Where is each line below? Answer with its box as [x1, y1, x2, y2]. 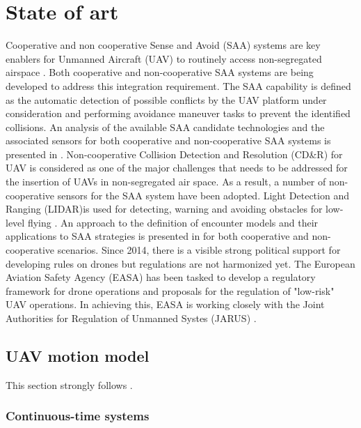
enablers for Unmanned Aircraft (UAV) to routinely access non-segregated [6, 51, 322, 66]
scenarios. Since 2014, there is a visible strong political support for [57, 243, 341, 257]
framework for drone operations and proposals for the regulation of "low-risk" [6, 283, 335, 298]
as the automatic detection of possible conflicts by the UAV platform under [6, 92, 327, 107]
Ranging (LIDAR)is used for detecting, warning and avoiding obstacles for [6, 201, 323, 216]
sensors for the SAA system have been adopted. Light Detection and [57, 188, 349, 202]
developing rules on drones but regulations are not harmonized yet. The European [6, 256, 355, 270]
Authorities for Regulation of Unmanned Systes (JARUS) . [6, 311, 257, 325]
